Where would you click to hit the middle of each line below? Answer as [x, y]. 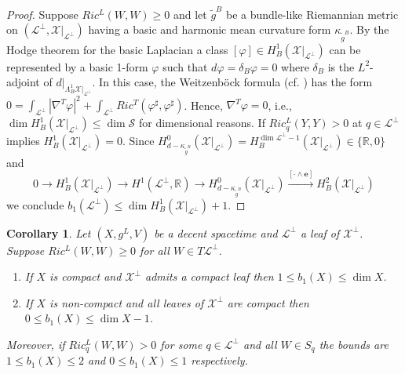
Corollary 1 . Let [49, 232]
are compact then [268, 302]
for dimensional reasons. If [202, 123]
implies [23, 141]
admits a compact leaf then [209, 276]
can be [345, 49]
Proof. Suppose [42, 14]
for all [155, 250]
